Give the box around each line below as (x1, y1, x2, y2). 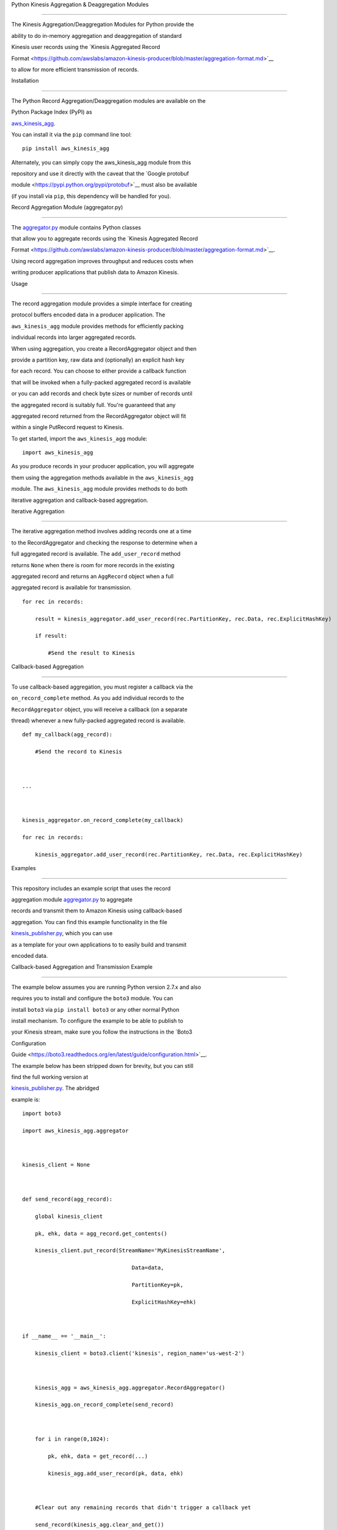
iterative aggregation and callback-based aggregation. (11, 496, 149, 504)
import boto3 (22, 1110, 61, 1117)
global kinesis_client (34, 1212, 103, 1220)
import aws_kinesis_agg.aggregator (22, 1127, 129, 1134)
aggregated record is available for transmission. (11, 584, 131, 591)
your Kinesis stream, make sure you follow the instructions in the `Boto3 (11, 1028, 193, 1036)
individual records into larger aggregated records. (11, 334, 137, 341)
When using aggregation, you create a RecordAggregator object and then (11, 345, 197, 352)
